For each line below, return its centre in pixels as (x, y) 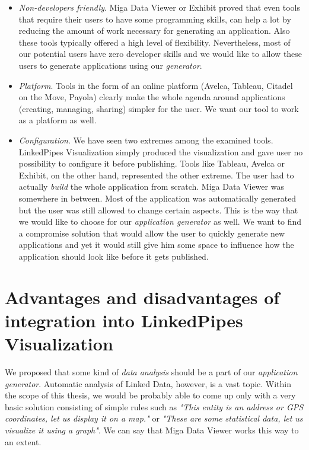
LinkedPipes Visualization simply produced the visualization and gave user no (161, 151)
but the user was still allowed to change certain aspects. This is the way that (158, 210)
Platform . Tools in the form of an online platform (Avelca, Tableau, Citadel (156, 85)
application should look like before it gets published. (114, 256)
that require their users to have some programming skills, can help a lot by (155, 19)
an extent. (23, 441)
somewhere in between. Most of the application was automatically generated (157, 198)
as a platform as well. (58, 120)
